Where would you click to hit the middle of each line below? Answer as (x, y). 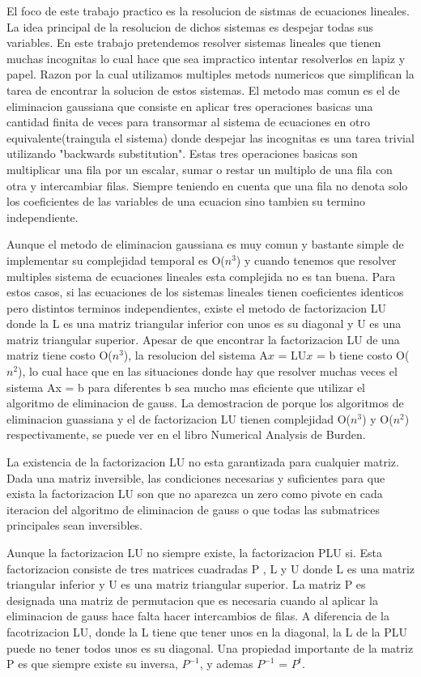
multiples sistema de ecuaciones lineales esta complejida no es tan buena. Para (201, 276)
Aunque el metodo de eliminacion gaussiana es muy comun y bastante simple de (205, 244)
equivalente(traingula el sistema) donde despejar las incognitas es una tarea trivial (210, 137)
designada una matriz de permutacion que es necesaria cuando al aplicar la (192, 600)
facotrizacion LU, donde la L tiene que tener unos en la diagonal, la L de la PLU (207, 631)
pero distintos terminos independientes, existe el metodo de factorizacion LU (196, 307)
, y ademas (226, 664)
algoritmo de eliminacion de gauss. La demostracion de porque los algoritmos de (205, 403)
